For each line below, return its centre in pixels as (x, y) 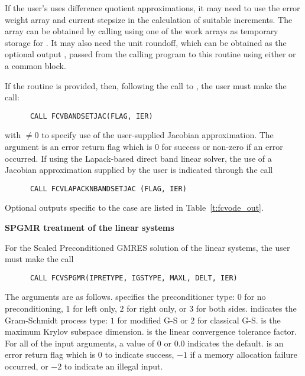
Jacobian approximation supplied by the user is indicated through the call (139, 170)
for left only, (95, 308)
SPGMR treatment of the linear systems (90, 228)
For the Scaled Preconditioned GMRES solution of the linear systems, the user (147, 247)
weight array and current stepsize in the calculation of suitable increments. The (149, 19)
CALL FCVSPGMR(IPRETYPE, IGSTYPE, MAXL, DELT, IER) (134, 278)
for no (255, 297)
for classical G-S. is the (239, 320)
